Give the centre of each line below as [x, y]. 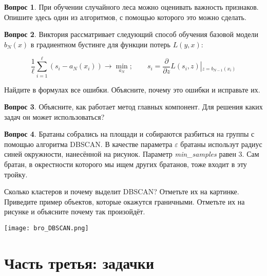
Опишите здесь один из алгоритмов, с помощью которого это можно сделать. [125, 17]
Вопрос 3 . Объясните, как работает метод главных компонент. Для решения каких [133, 107]
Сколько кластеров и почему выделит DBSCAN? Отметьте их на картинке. [122, 191]
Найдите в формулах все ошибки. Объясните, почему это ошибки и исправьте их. [132, 89]
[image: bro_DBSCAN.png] [46, 228]
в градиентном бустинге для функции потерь [100, 44]
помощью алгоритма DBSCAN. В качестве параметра [88, 144]
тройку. [16, 174]
